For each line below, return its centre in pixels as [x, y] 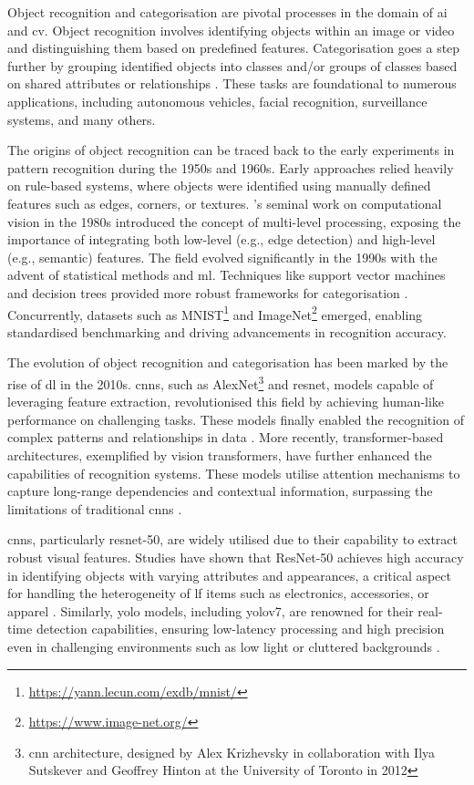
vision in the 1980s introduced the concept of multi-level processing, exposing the [234, 221]
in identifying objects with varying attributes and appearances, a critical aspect [230, 575]
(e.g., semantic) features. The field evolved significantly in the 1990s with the [222, 257]
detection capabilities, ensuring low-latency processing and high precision [240, 629]
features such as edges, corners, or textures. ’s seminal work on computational [225, 203]
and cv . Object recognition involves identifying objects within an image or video [231, 30]
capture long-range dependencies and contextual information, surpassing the [220, 491]
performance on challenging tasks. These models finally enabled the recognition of [236, 419]
